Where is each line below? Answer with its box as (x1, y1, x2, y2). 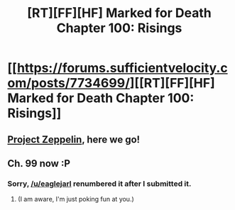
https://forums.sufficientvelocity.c (16, 60, 229, 76)
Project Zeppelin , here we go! (7, 133, 141, 145)
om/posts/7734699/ (7, 75, 130, 92)
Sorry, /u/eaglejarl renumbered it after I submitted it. (7, 179, 192, 189)
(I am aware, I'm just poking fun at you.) (17, 195, 135, 204)
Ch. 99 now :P (7, 157, 71, 170)
